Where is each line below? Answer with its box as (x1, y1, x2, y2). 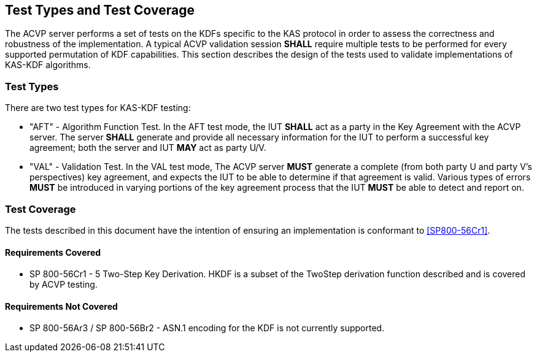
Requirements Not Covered (5, 301, 118, 312)
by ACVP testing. (29, 279, 98, 290)
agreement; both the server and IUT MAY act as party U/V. (29, 142, 266, 153)
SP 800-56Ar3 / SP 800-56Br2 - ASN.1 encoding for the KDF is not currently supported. (29, 323, 385, 334)
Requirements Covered (5, 247, 101, 258)
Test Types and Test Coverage (5, 2, 195, 18)
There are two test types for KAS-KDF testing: (5, 102, 191, 113)
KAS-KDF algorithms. (5, 60, 91, 71)
